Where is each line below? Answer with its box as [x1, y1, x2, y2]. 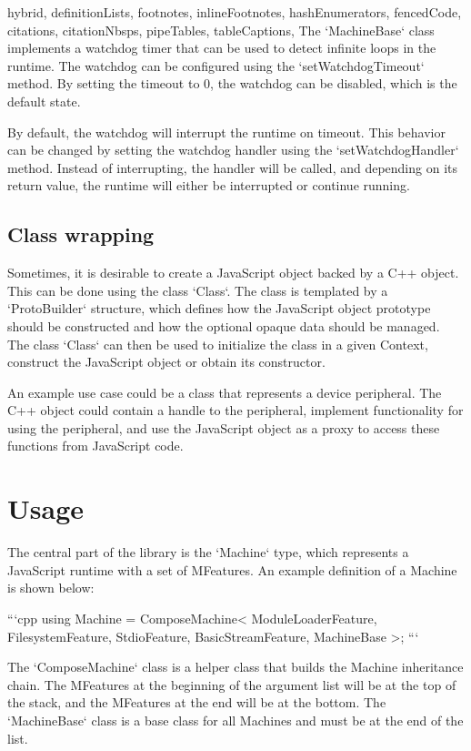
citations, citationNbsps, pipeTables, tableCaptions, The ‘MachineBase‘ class [7, 20, 435, 39]
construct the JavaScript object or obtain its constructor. [7, 352, 326, 371]
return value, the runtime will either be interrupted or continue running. [7, 176, 410, 195]
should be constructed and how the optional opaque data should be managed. [7, 316, 440, 335]
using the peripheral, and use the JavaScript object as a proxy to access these [7, 418, 440, 437]
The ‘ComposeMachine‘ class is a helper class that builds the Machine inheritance [7, 657, 464, 676]
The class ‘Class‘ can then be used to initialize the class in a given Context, [7, 334, 428, 353]
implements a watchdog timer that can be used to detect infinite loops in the [7, 38, 436, 57]
